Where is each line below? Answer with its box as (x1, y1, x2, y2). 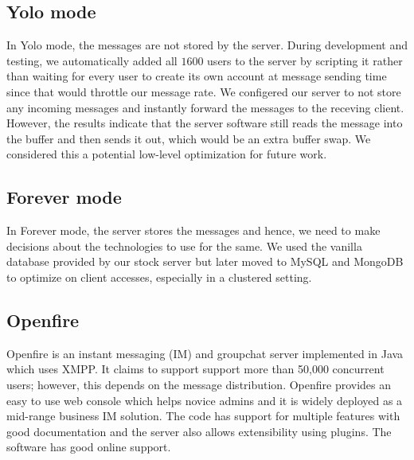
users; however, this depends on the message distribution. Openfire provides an (6, 376, 392, 392)
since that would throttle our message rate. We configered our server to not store (6, 83, 401, 99)
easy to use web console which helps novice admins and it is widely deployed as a (6, 392, 403, 408)
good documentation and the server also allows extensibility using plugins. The (6, 423, 392, 439)
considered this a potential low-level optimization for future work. (6, 146, 327, 162)
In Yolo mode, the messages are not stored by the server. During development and (6, 37, 408, 53)
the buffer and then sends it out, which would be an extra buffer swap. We (6, 130, 371, 146)
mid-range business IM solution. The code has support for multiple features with (6, 407, 400, 424)
